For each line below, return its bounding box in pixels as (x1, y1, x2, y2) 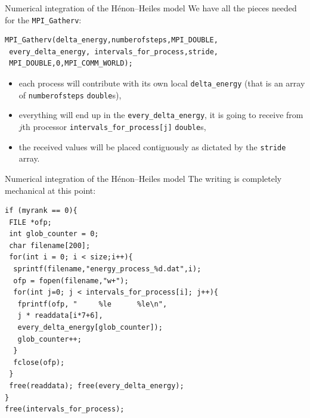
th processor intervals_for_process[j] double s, (22, 120, 206, 132)
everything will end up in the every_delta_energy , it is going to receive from (18, 109, 303, 121)
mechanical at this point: (5, 184, 96, 196)
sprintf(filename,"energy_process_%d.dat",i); (13, 265, 201, 274)
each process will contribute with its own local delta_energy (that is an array (18, 77, 305, 89)
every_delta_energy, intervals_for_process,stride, (9, 47, 218, 56)
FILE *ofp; (9, 218, 52, 227)
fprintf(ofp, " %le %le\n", (17, 299, 168, 308)
